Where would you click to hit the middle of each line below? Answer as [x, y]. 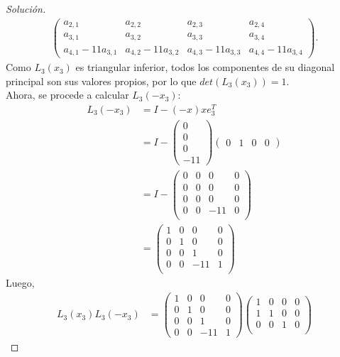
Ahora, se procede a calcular [67, 95]
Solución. [26, 9]
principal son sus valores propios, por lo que [101, 81]
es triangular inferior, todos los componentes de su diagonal [205, 67]
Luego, [20, 282]
